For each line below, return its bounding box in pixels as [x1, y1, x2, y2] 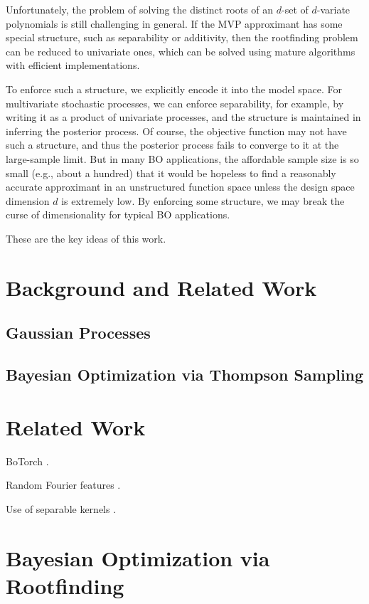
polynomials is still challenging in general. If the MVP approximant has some [6, 16, 343, 31]
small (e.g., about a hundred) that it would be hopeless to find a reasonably [6, 165, 336, 180]
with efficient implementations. [6, 58, 140, 73]
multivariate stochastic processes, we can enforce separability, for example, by [6, 95, 344, 110]
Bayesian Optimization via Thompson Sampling [6, 364, 364, 386]
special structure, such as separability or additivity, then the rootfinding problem [6, 30, 358, 45]
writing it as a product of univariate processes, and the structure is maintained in [6, 110, 361, 124]
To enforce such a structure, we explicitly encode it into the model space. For [6, 81, 343, 96]
